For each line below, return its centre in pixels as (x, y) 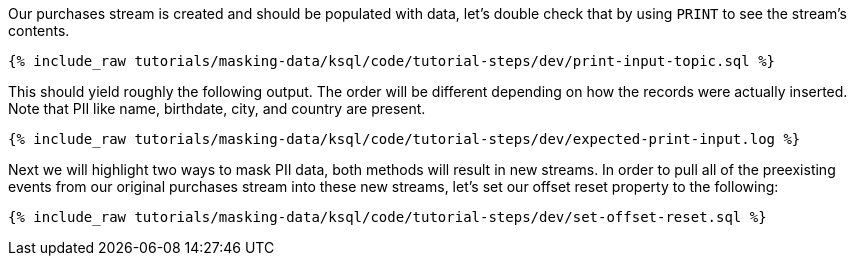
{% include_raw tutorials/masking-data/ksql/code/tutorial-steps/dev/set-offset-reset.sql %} (387, 217)
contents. (39, 30)
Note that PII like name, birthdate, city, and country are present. (217, 108)
